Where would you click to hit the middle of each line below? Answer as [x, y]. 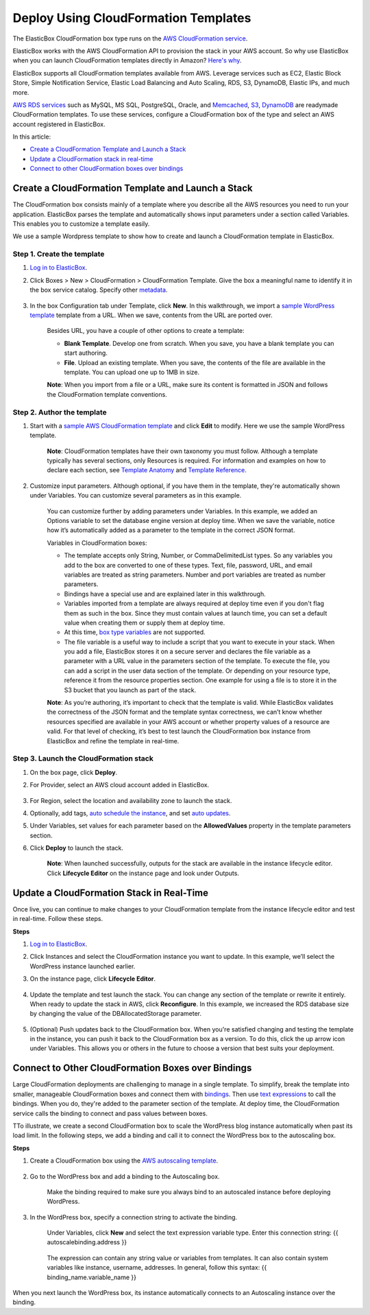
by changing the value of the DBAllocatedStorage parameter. [116, 1014]
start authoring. [86, 353]
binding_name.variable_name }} [92, 1277]
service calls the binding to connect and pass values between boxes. [110, 1113]
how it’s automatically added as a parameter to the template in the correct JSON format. [171, 530]
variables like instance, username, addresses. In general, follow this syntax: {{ [157, 1268]
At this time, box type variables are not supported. [135, 632]
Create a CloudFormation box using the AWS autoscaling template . [124, 1161]
